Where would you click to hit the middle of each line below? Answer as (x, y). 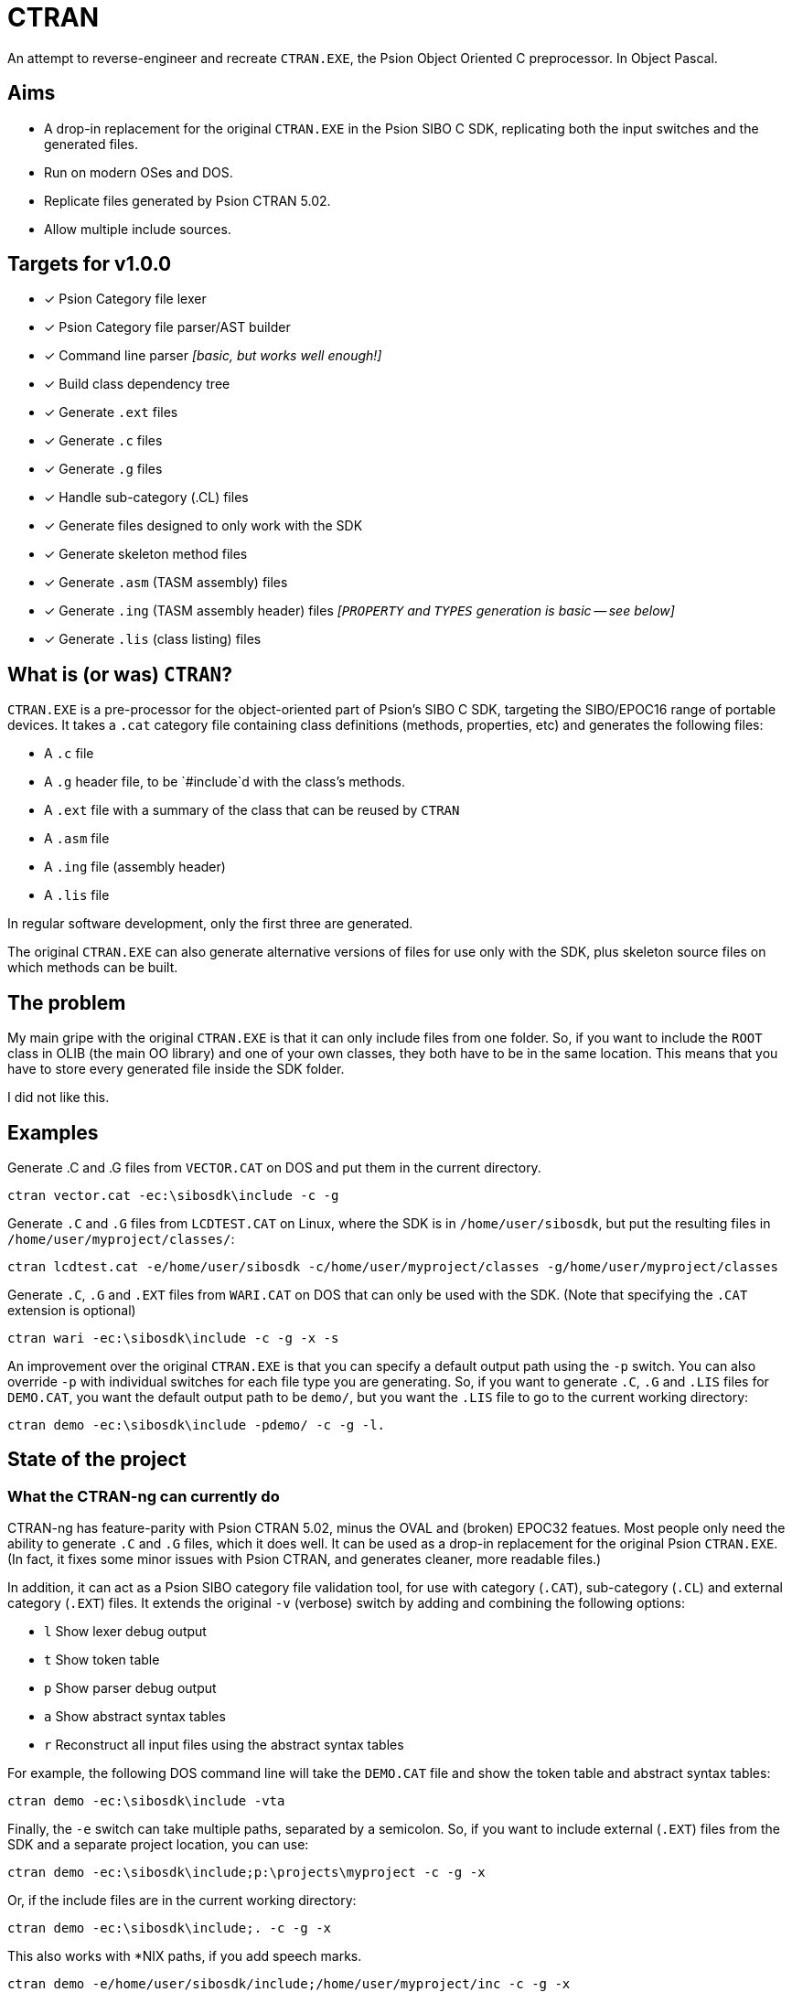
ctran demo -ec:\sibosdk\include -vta (146, 1801)
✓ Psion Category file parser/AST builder (167, 327)
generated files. (91, 144)
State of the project (97, 1460)
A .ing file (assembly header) (135, 867)
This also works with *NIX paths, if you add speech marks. (185, 1956)
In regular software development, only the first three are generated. (210, 924)
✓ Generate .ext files (111, 412)
